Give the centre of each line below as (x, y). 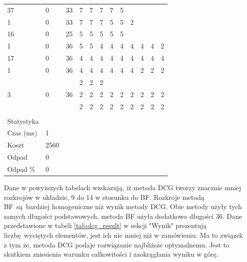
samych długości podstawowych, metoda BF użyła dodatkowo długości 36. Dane (123, 216)
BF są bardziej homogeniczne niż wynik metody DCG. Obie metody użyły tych (123, 206)
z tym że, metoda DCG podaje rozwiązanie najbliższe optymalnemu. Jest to (117, 244)
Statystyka (23, 121)
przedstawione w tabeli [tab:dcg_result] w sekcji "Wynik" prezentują (105, 225)
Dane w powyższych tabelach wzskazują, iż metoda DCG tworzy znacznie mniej (123, 188)
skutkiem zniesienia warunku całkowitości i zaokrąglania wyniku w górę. (111, 254)
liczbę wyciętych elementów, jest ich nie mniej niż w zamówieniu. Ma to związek (123, 235)
